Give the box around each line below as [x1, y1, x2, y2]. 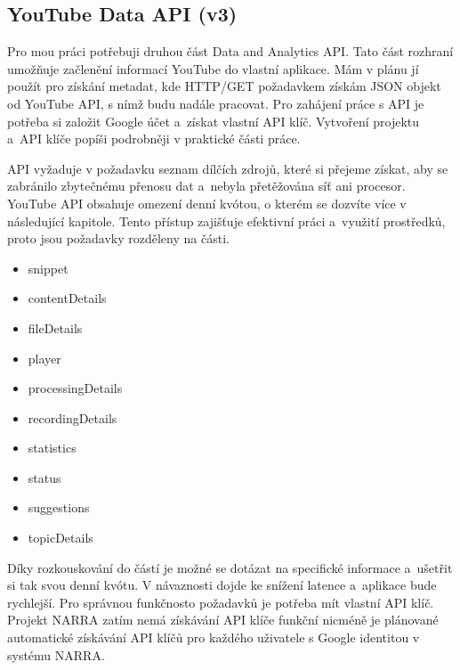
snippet [28, 258, 69, 277]
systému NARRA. [7, 645, 105, 664]
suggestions [28, 498, 90, 517]
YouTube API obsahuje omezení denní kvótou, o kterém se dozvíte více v [7, 193, 407, 212]
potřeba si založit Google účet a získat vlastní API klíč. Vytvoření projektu [7, 111, 420, 130]
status [28, 468, 61, 486]
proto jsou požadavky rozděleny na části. [7, 229, 230, 248]
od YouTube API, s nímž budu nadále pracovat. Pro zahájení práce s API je [7, 94, 424, 112]
